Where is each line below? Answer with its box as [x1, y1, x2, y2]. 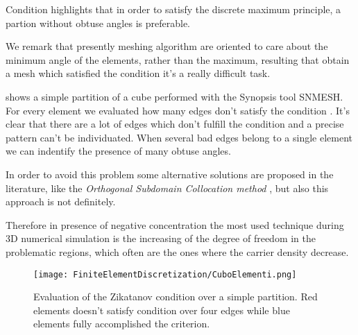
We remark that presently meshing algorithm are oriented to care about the [6, 39, 328, 53]
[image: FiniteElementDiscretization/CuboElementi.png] [33, 269, 297, 280]
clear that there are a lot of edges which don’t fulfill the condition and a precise [6, 117, 344, 131]
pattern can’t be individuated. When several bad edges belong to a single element [6, 130, 353, 144]
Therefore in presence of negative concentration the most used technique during [6, 217, 344, 232]
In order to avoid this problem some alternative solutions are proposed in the [6, 166, 334, 181]
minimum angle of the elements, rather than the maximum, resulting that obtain [6, 52, 350, 67]
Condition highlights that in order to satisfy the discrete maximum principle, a [6, 2, 341, 16]
